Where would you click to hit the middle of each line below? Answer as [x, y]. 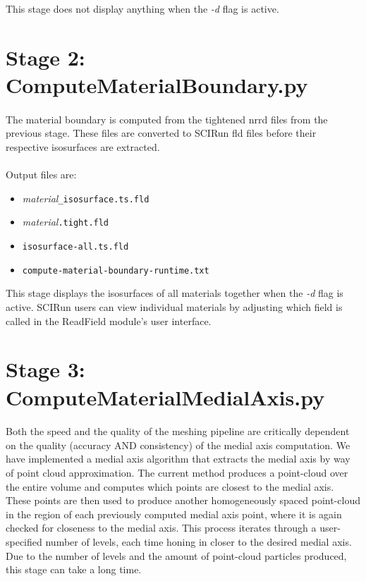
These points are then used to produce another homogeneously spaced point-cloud [183, 500]
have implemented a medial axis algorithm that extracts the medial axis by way [178, 459]
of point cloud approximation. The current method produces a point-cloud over [177, 473]
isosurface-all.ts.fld [75, 247]
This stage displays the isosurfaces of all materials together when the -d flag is [175, 293]
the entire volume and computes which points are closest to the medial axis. [170, 486]
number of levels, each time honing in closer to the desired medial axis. [199, 542]
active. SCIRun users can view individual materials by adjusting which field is [174, 306]
